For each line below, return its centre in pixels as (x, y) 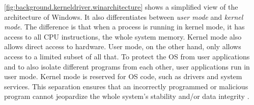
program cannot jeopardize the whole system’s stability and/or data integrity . (127, 96)
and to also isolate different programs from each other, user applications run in (127, 66)
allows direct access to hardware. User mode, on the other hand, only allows (123, 46)
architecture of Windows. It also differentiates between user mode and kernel (124, 16)
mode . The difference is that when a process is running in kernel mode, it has (124, 27)
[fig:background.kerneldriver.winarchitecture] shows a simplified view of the (121, 7)
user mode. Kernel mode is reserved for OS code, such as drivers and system (123, 76)
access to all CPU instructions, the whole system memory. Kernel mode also (123, 36)
